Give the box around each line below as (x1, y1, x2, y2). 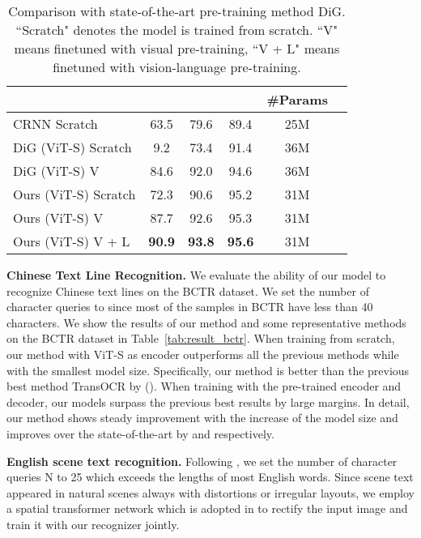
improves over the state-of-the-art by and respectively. (6, 425, 274, 442)
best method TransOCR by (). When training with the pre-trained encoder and (6, 378, 402, 395)
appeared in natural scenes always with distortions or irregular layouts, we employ (6, 484, 415, 501)
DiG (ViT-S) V (13, 161, 100, 180)
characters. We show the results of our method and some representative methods (6, 314, 406, 331)
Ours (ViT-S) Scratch (13, 185, 136, 203)
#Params (266, 90, 328, 109)
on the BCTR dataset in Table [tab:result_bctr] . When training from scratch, (6, 330, 395, 347)
